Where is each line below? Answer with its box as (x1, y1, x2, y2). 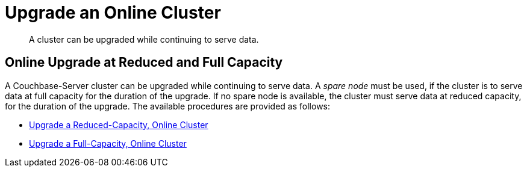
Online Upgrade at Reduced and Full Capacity (5, 55, 283, 70)
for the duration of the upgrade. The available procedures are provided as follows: (5, 100, 331, 111)
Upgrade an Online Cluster (5, 2, 221, 23)
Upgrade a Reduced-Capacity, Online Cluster (29, 119, 208, 130)
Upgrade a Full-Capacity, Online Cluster (29, 138, 187, 149)
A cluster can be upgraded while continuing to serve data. (29, 34, 259, 45)
